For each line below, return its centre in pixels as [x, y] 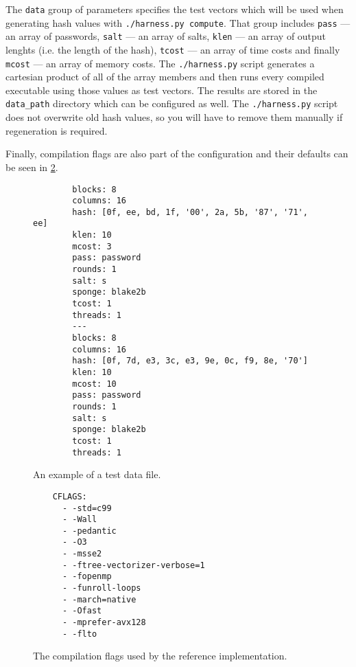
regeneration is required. [57, 130]
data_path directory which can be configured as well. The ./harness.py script [172, 103]
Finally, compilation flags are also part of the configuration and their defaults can [177, 154]
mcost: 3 [92, 246]
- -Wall [80, 520]
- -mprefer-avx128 [104, 623]
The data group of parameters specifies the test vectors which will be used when [175, 9]
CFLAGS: [70, 496]
